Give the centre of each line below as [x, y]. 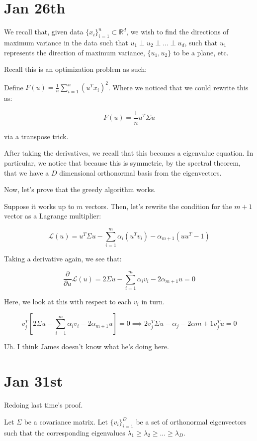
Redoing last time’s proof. [43, 405]
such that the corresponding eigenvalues [65, 432]
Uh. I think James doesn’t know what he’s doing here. [86, 346]
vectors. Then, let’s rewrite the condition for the [159, 206]
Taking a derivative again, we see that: [63, 259]
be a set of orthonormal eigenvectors [191, 421]
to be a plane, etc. [201, 52]
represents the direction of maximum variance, [75, 52]
